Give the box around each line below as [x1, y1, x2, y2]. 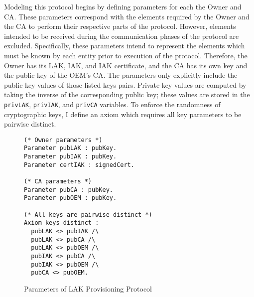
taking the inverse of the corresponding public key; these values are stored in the [4, 89, 250, 100]
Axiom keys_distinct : [24, 219, 99, 227]
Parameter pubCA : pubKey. [24, 186, 113, 193]
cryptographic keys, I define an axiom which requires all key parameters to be [4, 109, 242, 119]
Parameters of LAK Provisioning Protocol [24, 283, 152, 294]
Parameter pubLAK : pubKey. [24, 145, 117, 152]
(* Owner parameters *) [24, 136, 103, 144]
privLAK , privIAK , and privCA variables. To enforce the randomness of [4, 99, 221, 109]
